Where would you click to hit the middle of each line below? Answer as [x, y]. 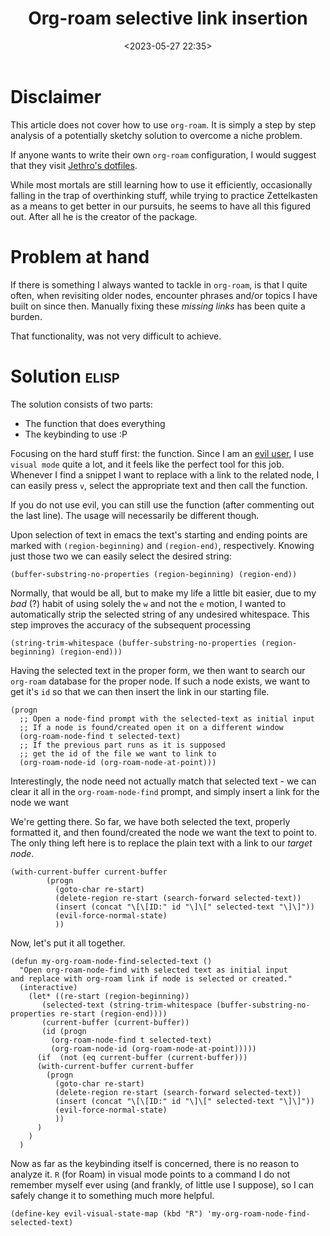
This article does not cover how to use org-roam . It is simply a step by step [163, 124]
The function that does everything [95, 423]
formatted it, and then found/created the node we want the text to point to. [164, 832]
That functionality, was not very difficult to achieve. [116, 336]
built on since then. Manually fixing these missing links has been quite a [158, 306]
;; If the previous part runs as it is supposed [122, 745]
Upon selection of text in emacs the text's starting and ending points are [159, 534]
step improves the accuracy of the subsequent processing [130, 624]
